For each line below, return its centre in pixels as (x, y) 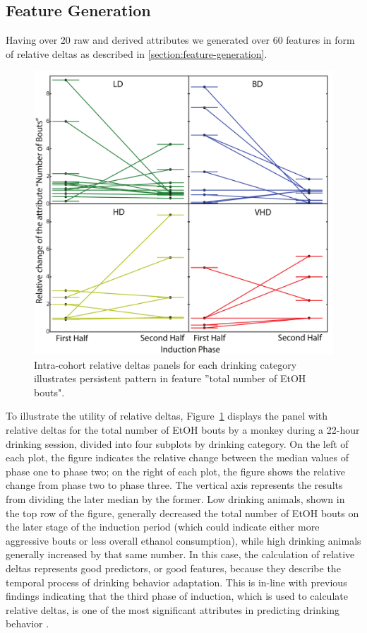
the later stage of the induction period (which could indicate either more (163, 527)
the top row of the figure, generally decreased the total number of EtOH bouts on (182, 513)
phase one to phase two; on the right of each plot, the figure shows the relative (176, 471)
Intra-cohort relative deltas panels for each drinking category (166, 364)
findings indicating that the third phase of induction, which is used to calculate (177, 596)
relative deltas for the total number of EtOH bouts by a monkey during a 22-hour (183, 430)
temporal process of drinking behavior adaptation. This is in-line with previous (176, 582)
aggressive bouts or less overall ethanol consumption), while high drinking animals (183, 540)
